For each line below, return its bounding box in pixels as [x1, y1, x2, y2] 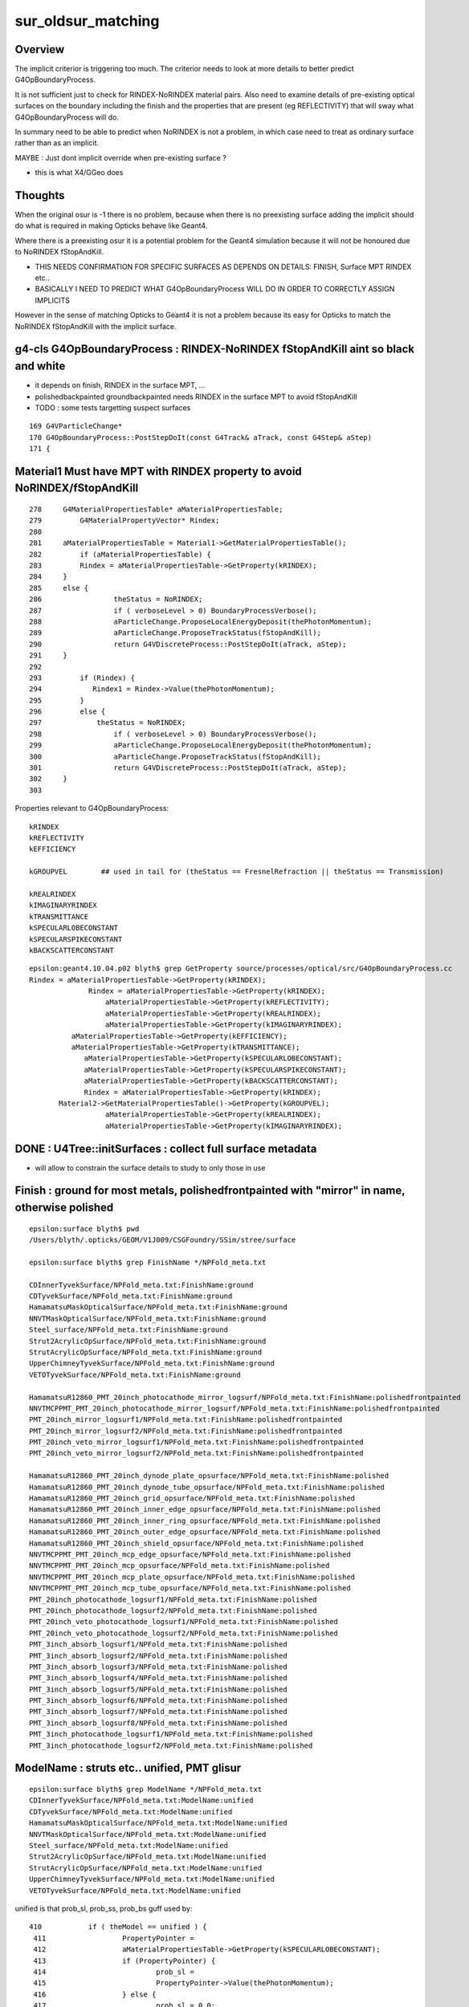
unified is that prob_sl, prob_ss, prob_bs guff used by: [14, 1903, 193, 1913]
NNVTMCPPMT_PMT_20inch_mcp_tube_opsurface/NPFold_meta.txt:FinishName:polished [29, 1584, 351, 1593]
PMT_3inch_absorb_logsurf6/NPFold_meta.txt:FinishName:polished [29, 1696, 288, 1705]
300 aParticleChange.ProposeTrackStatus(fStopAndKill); [29, 751, 321, 761]
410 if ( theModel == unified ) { [29, 1923, 208, 1932]
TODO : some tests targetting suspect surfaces [35, 402, 191, 413]
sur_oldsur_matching [14, 12, 160, 30]
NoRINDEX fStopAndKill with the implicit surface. [14, 321, 177, 331]
